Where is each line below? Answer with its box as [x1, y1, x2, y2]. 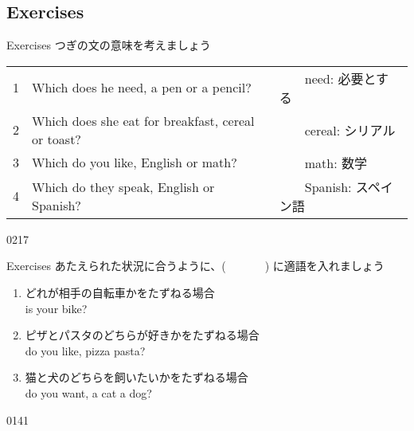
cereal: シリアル [304, 120, 396, 139]
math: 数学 [304, 153, 367, 172]
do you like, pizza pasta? [25, 342, 146, 359]
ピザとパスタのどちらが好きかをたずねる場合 [25, 327, 260, 343]
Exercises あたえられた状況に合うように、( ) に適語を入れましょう [6, 257, 385, 274]
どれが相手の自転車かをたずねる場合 [25, 284, 215, 300]
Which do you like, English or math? [32, 153, 237, 172]
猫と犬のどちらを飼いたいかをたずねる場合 [25, 369, 248, 386]
